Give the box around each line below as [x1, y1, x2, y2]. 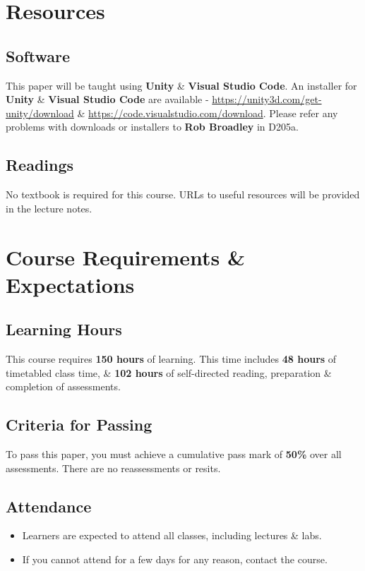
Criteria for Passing [6, 414, 152, 435]
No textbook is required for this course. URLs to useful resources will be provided [6, 187, 360, 202]
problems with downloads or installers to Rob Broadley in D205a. [6, 119, 299, 134]
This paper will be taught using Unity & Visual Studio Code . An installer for [6, 78, 357, 92]
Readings [6, 154, 74, 176]
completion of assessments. [6, 379, 121, 394]
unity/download [6, 105, 74, 120]
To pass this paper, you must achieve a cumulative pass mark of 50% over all [6, 447, 342, 462]
